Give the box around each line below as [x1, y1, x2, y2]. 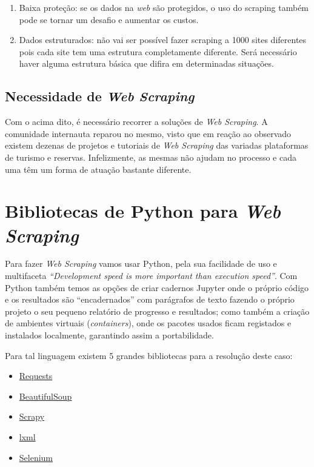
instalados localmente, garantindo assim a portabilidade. [5, 329, 214, 341]
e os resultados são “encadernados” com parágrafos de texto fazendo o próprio [5, 293, 295, 306]
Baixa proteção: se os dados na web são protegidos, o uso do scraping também [19, 1, 309, 13]
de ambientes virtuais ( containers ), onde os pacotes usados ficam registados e [5, 317, 292, 329]
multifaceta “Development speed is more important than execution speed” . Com [5, 269, 298, 282]
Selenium [19, 451, 53, 463]
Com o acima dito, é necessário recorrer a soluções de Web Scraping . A [5, 115, 268, 128]
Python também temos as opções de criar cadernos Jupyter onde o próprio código [5, 281, 309, 294]
